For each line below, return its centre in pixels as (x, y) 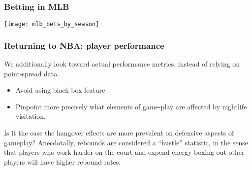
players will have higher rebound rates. (63, 161)
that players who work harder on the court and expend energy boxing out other (124, 152)
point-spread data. (32, 73)
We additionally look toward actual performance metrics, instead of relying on (122, 64)
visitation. (31, 116)
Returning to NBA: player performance (84, 45)
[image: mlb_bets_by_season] (52, 24)
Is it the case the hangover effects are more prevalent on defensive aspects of (119, 133)
